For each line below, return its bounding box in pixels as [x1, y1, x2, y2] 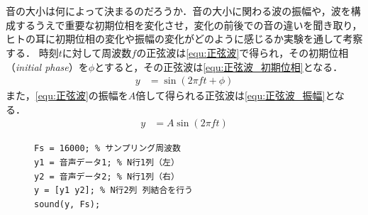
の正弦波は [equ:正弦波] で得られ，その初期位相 [136, 45, 349, 60]
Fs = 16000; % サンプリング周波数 [34, 143, 181, 154]
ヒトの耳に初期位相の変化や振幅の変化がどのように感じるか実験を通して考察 [6, 31, 363, 46]
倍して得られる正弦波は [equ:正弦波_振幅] [135, 88, 325, 103]
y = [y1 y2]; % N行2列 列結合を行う [34, 185, 193, 196]
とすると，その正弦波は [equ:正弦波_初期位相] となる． [94, 59, 343, 74]
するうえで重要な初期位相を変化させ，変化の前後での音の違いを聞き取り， [15, 17, 362, 32]
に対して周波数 [62, 45, 132, 60]
